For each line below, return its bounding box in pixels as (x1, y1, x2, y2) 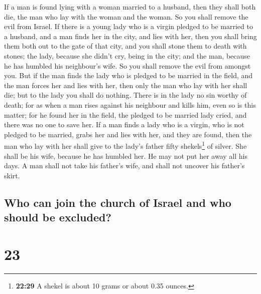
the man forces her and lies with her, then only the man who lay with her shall (4, 80, 247, 90)
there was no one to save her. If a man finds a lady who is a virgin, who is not (4, 119, 244, 130)
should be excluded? (4, 209, 111, 225)
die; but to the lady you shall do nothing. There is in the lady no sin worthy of (4, 90, 247, 100)
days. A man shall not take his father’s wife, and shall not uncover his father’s (4, 160, 245, 171)
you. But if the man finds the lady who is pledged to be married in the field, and (4, 70, 253, 81)
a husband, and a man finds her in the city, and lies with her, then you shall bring (4, 31, 257, 41)
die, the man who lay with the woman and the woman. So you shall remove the (4, 11, 248, 22)
